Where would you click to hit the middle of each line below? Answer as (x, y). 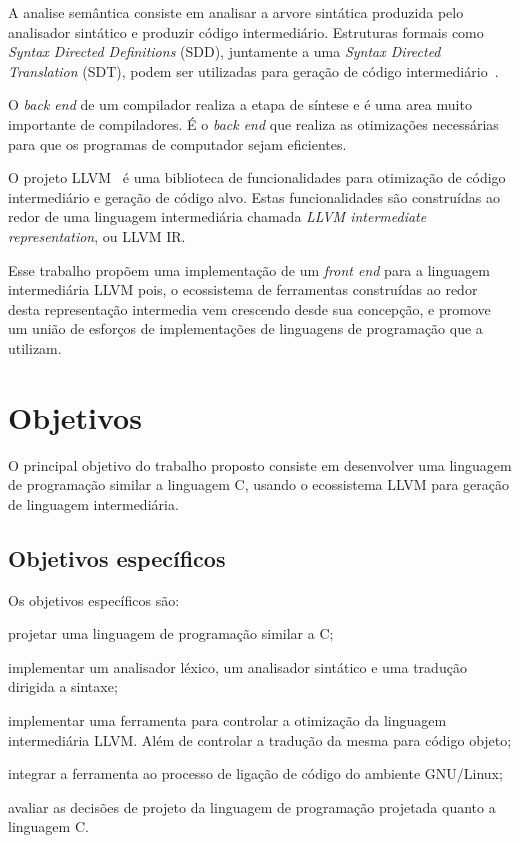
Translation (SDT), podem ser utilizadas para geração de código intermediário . (253, 70)
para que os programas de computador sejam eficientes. (177, 143)
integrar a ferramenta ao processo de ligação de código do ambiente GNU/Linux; (255, 773)
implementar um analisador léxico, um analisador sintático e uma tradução (237, 666)
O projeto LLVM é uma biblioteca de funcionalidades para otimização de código (257, 177)
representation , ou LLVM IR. (97, 235)
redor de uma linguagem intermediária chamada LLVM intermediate (217, 216)
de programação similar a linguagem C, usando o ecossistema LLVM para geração (259, 484)
